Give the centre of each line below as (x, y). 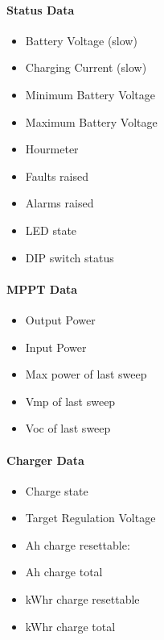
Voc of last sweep (68, 428)
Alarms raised (59, 203)
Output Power (60, 319)
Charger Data (45, 460)
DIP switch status (70, 257)
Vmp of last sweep (70, 401)
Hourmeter (52, 149)
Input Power (56, 347)
